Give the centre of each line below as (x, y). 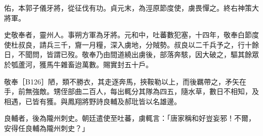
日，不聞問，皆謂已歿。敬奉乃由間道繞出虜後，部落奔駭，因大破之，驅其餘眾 (131, 54)
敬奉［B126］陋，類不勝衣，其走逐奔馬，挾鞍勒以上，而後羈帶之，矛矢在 (125, 81)
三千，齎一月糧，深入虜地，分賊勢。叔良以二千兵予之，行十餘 (156, 44)
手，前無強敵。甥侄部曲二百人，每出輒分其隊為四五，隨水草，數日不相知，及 (131, 91)
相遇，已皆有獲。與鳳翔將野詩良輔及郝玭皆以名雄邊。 (93, 101)
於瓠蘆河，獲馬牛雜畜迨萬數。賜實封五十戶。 (78, 64)
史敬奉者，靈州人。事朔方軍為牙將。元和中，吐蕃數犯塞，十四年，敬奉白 (124, 35)
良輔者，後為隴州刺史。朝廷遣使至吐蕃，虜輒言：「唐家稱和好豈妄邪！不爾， (130, 118)
